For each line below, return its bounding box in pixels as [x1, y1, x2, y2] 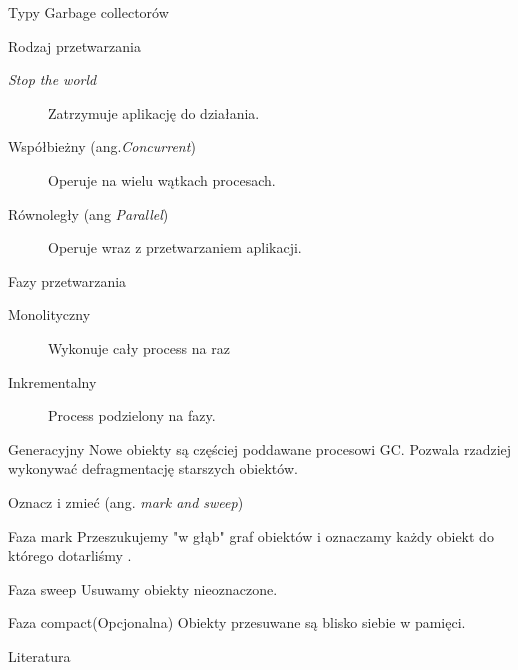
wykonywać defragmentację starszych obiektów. [8, 458, 298, 479]
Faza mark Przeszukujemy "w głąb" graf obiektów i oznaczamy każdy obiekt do [8, 525, 494, 546]
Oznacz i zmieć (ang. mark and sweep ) [8, 491, 244, 512]
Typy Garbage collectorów [8, 2, 169, 22]
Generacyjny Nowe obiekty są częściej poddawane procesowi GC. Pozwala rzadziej [8, 438, 512, 459]
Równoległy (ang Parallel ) [8, 203, 169, 224]
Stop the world [8, 69, 97, 90]
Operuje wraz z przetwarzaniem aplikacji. [48, 237, 302, 258]
